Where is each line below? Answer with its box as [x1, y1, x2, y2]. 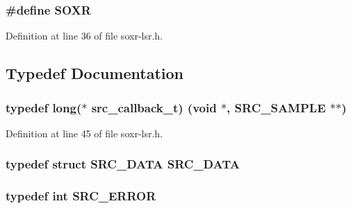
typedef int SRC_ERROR [6, 187, 156, 205]
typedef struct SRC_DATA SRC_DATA [6, 155, 240, 173]
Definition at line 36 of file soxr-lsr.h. [6, 28, 163, 43]
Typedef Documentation [6, 62, 183, 84]
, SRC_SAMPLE [227, 98, 326, 116]
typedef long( [6, 98, 82, 116]
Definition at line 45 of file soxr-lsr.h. [6, 125, 163, 140]
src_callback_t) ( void [91, 98, 217, 116]
